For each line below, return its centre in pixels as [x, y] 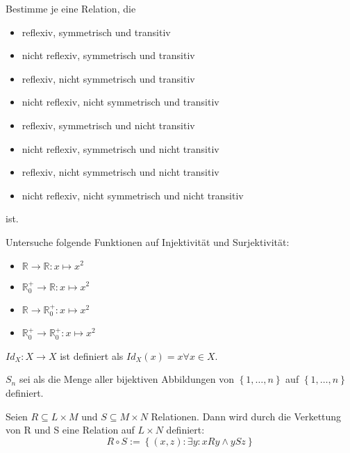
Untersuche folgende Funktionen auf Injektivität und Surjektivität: [148, 241]
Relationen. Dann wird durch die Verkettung [246, 416]
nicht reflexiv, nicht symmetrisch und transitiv [120, 102]
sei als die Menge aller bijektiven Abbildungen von [126, 379]
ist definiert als [92, 355]
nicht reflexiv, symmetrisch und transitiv [108, 55]
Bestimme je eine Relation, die [71, 8]
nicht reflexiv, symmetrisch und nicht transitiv [120, 148]
